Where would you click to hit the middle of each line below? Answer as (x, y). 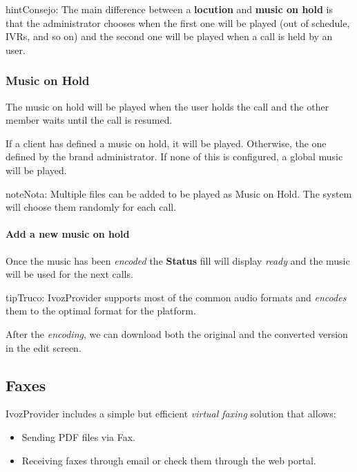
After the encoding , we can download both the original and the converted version (177, 333)
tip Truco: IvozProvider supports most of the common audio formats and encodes (176, 297)
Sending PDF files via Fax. (79, 436)
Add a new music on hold (68, 234)
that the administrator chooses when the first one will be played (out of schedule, (178, 22)
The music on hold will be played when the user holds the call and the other (167, 106)
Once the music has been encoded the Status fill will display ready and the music (178, 260)
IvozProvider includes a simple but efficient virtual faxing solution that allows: (171, 414)
